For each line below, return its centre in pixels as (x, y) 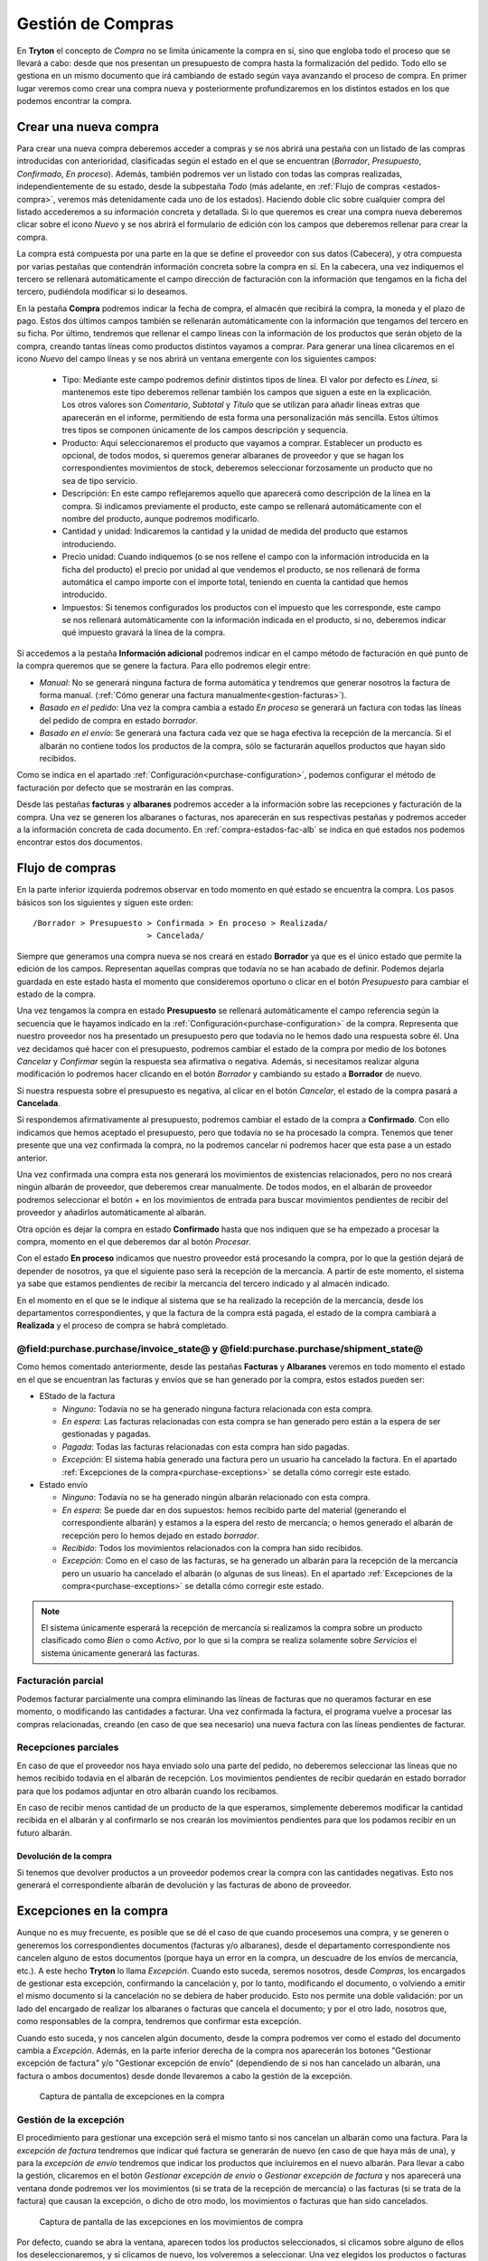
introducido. (84, 595)
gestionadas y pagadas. (107, 1434)
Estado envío (64, 1485)
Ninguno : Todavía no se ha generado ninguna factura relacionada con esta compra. (218, 1409)
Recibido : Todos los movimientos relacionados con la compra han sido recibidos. (212, 1547)
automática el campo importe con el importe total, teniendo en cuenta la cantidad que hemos (235, 582)
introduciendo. (89, 544)
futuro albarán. (44, 1832)
